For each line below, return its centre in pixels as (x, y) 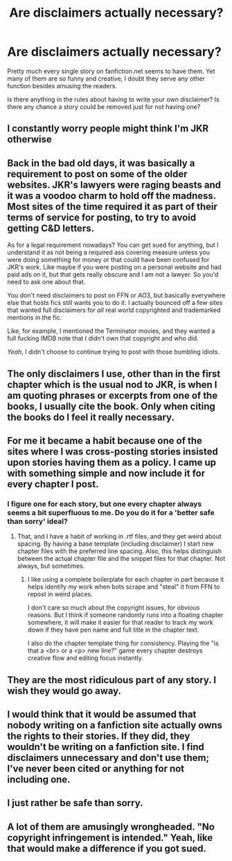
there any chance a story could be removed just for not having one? (104, 106)
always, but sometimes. (51, 566)
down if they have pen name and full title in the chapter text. (113, 630)
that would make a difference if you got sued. (107, 848)
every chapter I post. (53, 484)
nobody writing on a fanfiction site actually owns (115, 725)
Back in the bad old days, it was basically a (101, 163)
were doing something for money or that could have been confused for (108, 260)
